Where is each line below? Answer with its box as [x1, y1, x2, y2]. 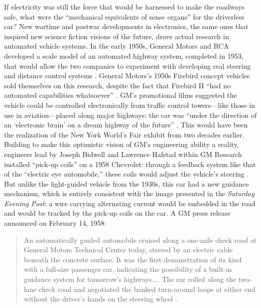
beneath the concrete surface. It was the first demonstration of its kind [24, 254, 242, 264]
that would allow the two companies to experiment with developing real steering [4, 60, 251, 71]
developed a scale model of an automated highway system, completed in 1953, [4, 50, 243, 61]
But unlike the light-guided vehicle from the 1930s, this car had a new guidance [4, 178, 249, 189]
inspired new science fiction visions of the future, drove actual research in [4, 31, 229, 41]
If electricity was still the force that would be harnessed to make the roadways [4, 2, 245, 12]
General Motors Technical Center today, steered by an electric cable [24, 244, 233, 255]
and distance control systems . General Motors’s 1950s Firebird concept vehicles [4, 70, 250, 81]
